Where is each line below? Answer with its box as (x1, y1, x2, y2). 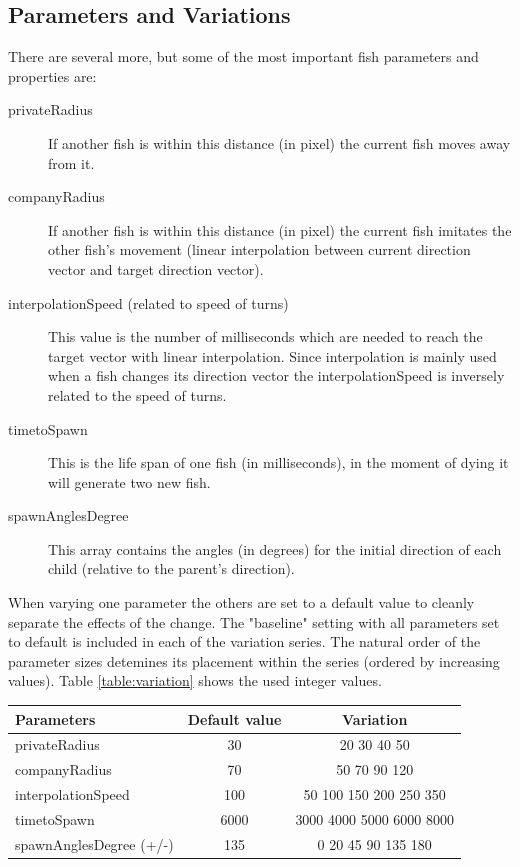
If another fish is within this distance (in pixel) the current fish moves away (48, 132, 511, 153)
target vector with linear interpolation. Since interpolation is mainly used (48, 345, 497, 366)
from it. (48, 152, 95, 173)
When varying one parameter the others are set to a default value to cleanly (8, 592, 475, 613)
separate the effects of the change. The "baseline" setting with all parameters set (8, 611, 500, 632)
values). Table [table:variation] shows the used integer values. (8, 670, 382, 691)
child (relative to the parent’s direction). (48, 558, 295, 579)
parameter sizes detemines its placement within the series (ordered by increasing (8, 650, 500, 671)
